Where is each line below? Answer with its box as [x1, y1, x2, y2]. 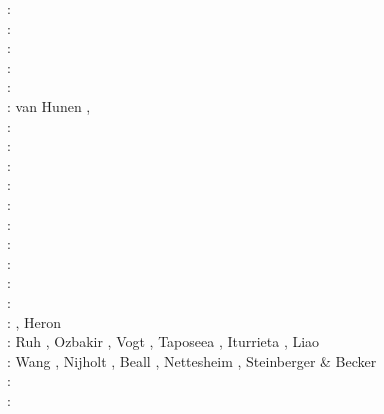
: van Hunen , [7, 95, 91, 116]
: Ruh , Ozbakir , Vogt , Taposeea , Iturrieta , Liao [7, 331, 320, 352]
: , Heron [7, 311, 62, 332]
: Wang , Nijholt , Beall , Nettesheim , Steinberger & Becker [7, 350, 377, 371]
